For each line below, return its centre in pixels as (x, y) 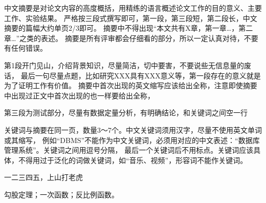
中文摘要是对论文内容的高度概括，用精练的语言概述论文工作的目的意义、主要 (133, 8)
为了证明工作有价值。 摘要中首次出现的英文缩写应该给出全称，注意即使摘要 (131, 85)
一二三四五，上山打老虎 (43, 177)
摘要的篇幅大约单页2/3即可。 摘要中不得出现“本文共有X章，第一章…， (121, 28)
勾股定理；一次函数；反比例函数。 (61, 194)
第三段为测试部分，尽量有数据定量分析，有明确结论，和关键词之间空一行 (126, 113)
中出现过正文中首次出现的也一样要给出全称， (79, 95)
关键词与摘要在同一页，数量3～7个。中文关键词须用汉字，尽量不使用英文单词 (133, 129)
